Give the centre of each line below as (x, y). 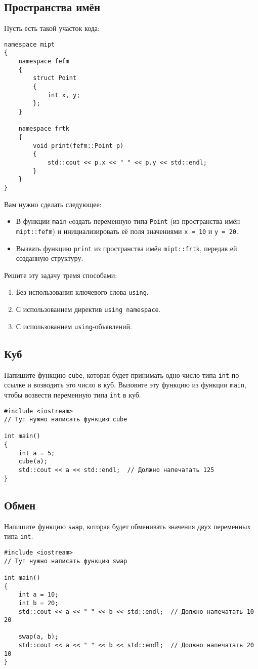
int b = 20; (38, 603)
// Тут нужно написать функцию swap (66, 561)
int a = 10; (38, 595)
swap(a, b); (38, 637)
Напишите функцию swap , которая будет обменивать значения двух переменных (127, 526)
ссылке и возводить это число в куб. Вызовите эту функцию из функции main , (125, 385)
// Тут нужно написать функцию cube (66, 420)
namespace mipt (30, 44)
